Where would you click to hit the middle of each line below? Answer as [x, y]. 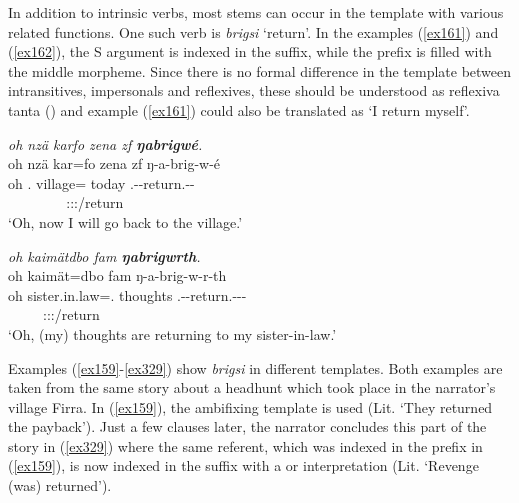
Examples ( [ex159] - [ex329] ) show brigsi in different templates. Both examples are [255, 367]
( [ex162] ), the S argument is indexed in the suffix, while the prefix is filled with [250, 51]
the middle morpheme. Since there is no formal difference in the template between [260, 70]
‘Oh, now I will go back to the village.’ [125, 221]
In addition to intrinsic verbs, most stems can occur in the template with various [256, 12]
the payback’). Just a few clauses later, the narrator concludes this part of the [247, 426]
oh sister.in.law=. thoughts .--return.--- [127, 294]
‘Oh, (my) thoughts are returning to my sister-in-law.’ [172, 333]
